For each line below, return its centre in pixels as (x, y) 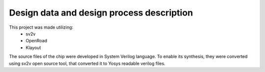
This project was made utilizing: (41, 27)
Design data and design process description (101, 13)
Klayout (33, 47)
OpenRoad (37, 41)
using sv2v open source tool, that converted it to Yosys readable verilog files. (87, 63)
